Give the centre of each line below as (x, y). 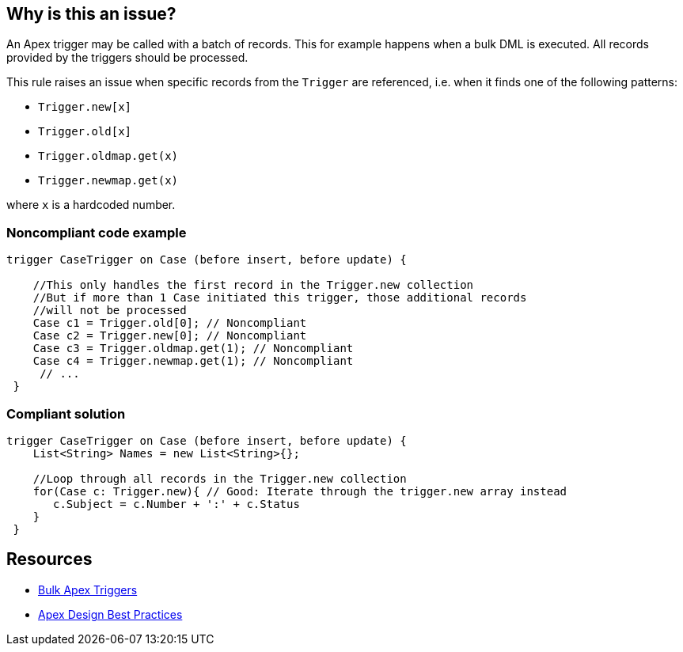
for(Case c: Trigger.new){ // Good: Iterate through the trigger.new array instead (300, 491)
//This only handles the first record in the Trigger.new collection (253, 285)
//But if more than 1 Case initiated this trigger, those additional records (280, 298)
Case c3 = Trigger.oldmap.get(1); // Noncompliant (193, 349)
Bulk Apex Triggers (88, 589)
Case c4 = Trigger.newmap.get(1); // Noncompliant (193, 361)
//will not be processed (110, 311)
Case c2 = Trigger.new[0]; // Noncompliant (170, 336)
